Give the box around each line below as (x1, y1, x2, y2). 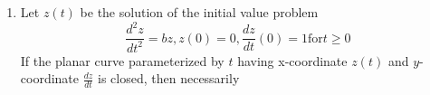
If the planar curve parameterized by (20, 51, 225, 70)
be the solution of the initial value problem (80, 3, 319, 21)
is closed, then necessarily (98, 69, 240, 88)
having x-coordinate (237, 51, 348, 70)
